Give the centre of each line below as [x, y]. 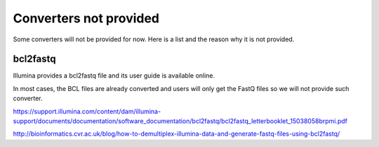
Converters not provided [86, 18]
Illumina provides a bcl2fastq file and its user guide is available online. [114, 76]
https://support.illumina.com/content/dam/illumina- [87, 111]
